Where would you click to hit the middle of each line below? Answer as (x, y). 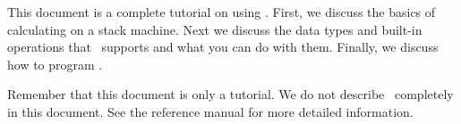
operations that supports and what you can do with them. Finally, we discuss (223, 47)
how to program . (55, 64)
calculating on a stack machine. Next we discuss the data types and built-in (215, 29)
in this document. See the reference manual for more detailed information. (210, 111)
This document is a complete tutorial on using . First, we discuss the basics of (222, 12)
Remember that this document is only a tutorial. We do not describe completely (230, 94)
